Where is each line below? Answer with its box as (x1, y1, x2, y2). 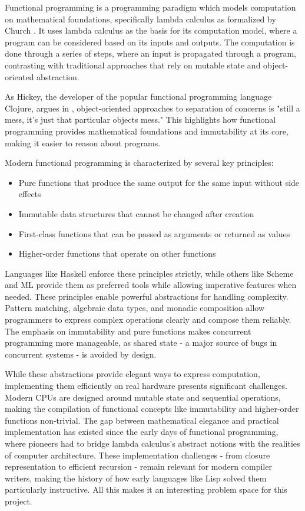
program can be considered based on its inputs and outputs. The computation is (5, 35, 295, 48)
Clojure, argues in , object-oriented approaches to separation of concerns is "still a (5, 101, 300, 114)
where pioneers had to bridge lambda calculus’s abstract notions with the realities (5, 437, 300, 449)
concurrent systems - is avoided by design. (5, 348, 157, 360)
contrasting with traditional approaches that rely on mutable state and (5, 58, 261, 71)
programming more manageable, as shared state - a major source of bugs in (5, 336, 277, 349)
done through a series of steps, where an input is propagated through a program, (5, 47, 296, 60)
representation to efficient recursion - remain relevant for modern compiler (5, 460, 272, 473)
